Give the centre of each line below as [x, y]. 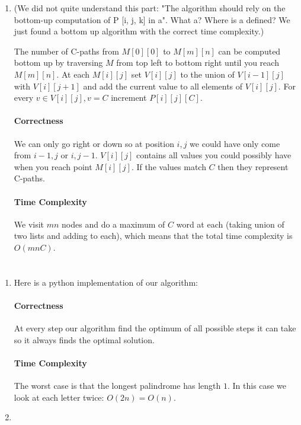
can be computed [249, 51]
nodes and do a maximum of [113, 224]
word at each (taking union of [230, 224]
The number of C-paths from [66, 51]
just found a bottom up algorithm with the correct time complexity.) [139, 31]
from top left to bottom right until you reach [198, 63]
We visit [29, 224]
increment [129, 98]
